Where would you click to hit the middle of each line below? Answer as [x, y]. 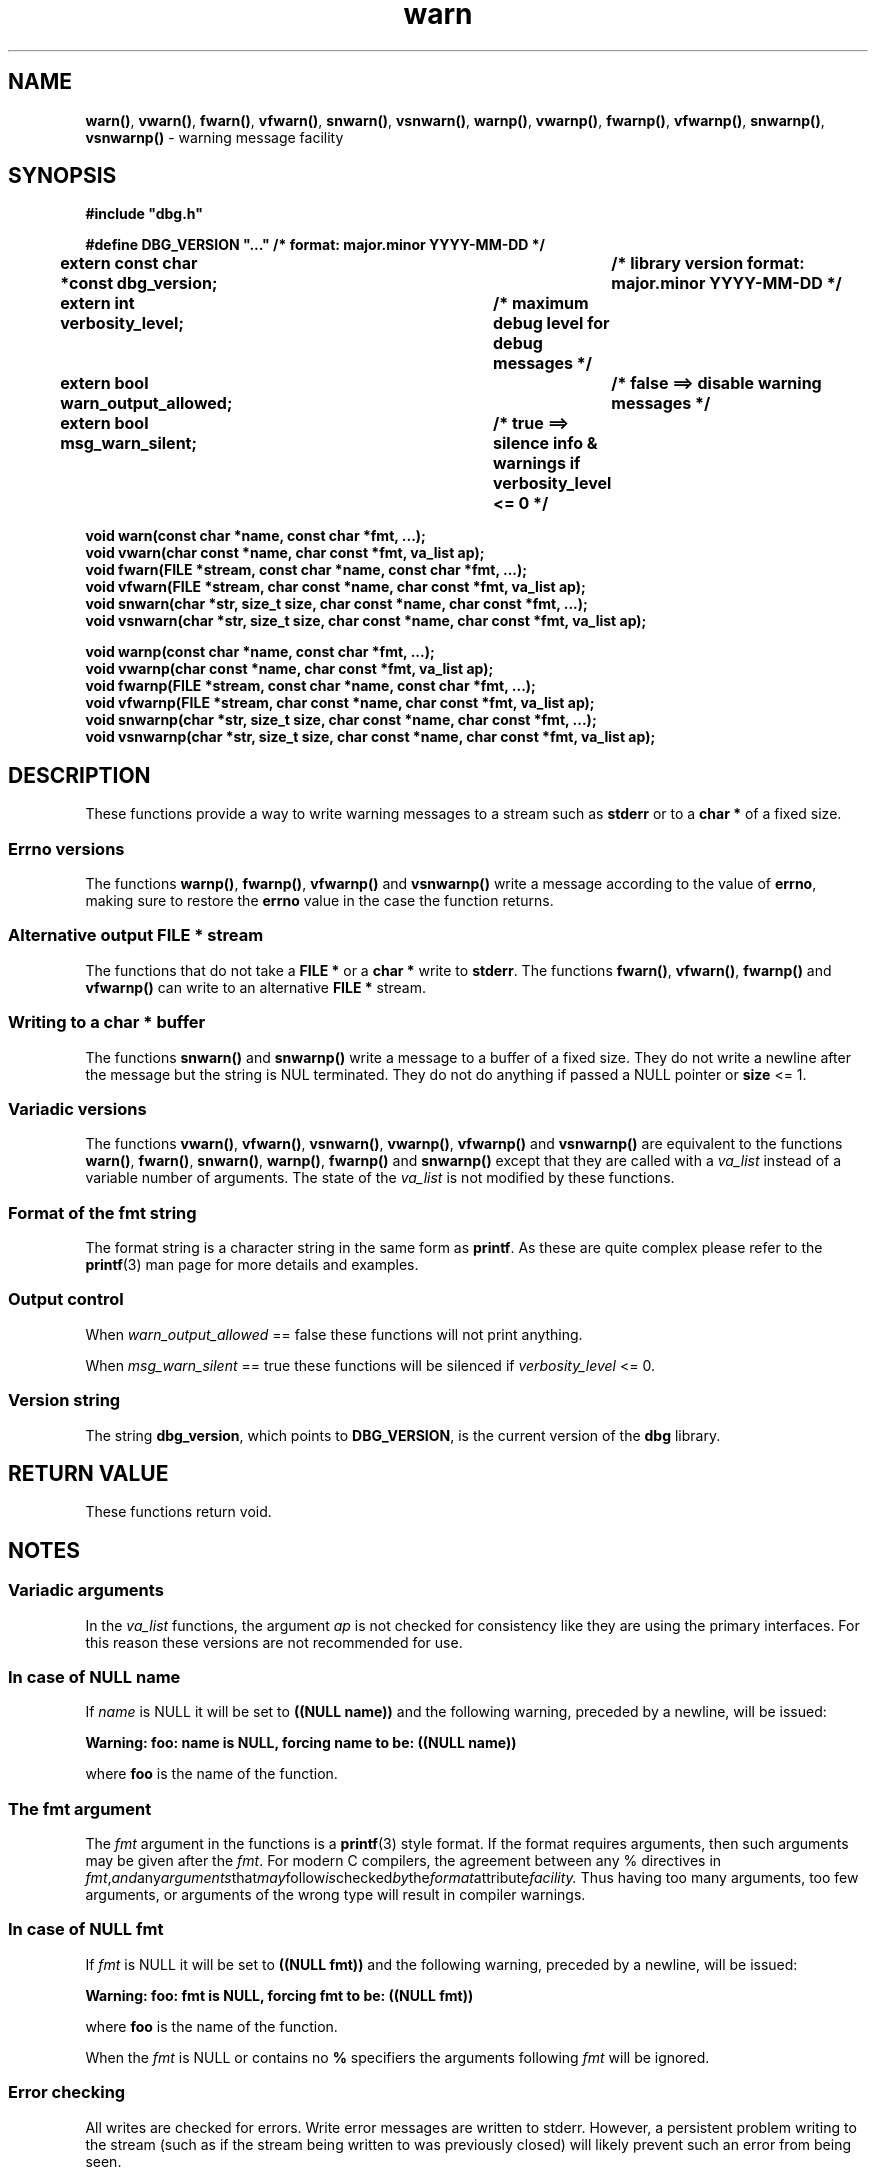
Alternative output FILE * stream [136, 935]
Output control [66, 1299]
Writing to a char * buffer [107, 1022]
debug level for [551, 323]
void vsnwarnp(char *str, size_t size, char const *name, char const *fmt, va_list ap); [370, 737]
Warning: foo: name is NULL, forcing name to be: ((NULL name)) [301, 1743]
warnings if [537, 463]
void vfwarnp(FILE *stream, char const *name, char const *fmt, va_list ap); [340, 703]
